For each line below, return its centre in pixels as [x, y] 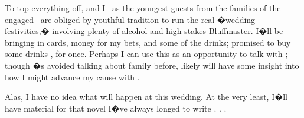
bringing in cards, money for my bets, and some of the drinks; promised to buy [148, 42]
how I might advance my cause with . [72, 77]
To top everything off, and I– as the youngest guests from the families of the [143, 8]
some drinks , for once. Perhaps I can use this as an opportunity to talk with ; [146, 54]
